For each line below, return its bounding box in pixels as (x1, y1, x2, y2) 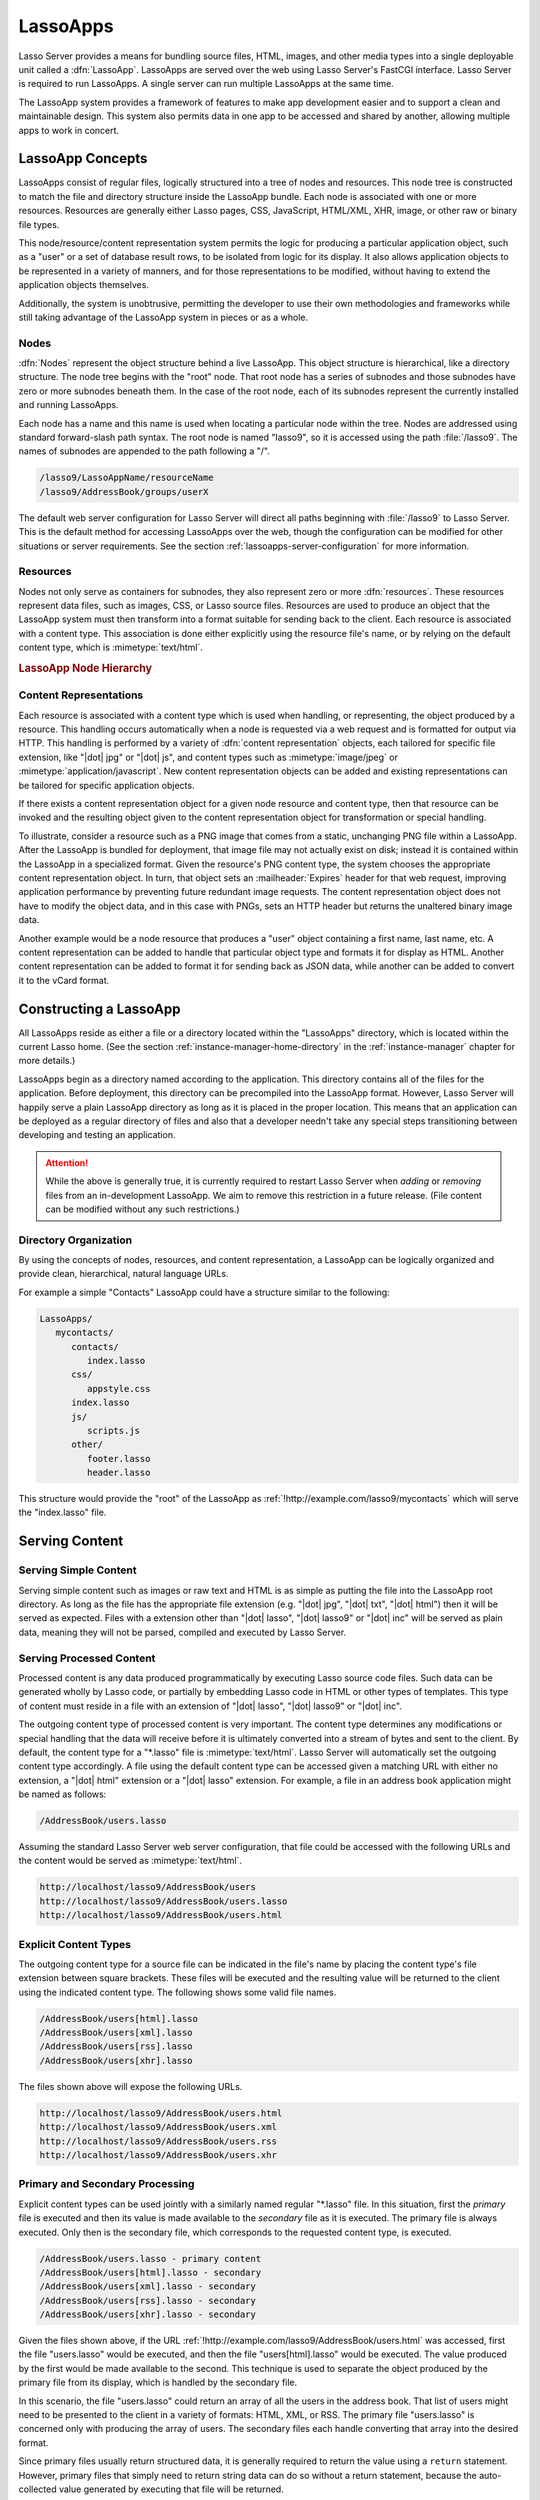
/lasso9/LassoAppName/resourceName (39, 472, 214, 484)
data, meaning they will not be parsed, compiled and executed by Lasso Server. (18, 1626, 347, 1638)
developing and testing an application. (18, 1129, 176, 1141)
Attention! (45, 1156, 89, 1169)
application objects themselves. (18, 279, 150, 291)
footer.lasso (86, 1453, 151, 1464)
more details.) (18, 1055, 76, 1067)
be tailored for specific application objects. (18, 779, 195, 791)
